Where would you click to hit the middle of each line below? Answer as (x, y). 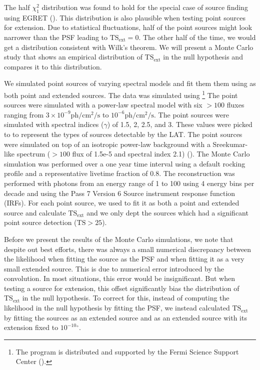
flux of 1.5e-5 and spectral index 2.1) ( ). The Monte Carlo (161, 154)
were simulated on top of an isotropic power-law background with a (107, 144)
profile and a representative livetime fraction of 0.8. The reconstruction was (119, 173)
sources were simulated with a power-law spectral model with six (103, 105)
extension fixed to (31, 327)
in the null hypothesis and (203, 57)
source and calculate (35, 212)
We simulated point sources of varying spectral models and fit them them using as (130, 83)
